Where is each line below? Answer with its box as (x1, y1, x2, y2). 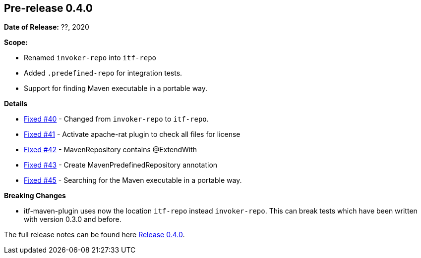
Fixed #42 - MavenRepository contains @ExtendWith (24, 145, 197, 154)
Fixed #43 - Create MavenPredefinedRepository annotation (24, 161, 218, 170)
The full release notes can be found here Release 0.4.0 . (4, 230, 185, 239)
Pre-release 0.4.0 (4, 2, 93, 14)
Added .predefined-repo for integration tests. (24, 69, 182, 78)
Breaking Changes (4, 191, 66, 200)
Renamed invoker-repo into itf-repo (24, 53, 157, 62)
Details (4, 99, 28, 108)
